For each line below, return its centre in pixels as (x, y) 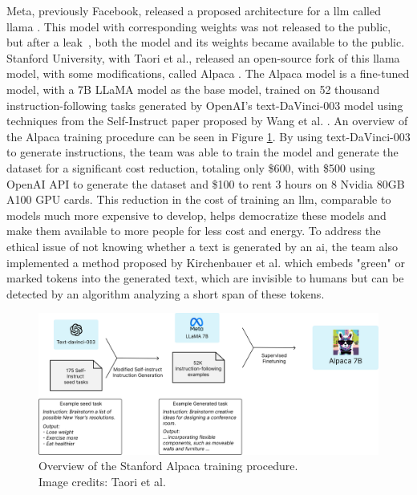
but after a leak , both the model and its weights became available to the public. (206, 42)
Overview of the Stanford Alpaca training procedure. (168, 466)
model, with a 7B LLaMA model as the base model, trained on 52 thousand (193, 89)
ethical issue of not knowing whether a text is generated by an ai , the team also (202, 246)
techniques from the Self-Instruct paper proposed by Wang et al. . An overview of (207, 121)
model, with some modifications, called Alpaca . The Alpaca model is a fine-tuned (208, 73)
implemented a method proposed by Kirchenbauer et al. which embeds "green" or (206, 262)
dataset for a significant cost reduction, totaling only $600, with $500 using (191, 167)
